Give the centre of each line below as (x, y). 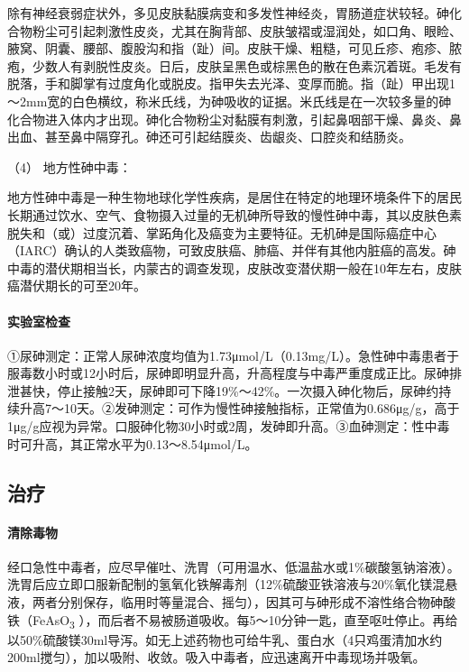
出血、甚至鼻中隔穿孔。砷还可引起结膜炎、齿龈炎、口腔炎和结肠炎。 (209, 137)
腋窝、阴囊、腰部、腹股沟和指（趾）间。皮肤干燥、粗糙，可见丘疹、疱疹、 (228, 48)
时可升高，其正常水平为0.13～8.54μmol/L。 (133, 443)
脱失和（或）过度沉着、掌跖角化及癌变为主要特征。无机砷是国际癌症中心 (222, 232)
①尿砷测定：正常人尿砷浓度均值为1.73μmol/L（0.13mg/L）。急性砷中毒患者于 (234, 355)
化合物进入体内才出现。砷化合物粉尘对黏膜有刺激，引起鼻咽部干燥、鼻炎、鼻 (234, 119)
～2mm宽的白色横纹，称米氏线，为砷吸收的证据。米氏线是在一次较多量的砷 (230, 101)
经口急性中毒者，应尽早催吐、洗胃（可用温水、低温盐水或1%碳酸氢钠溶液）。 (234, 566)
